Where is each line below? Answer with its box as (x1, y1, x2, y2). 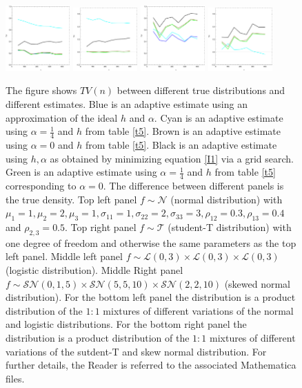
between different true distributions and (117, 83, 285, 98)
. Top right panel (65, 220, 137, 234)
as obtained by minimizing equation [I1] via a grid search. (50, 151, 294, 165)
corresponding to (6, 178, 77, 193)
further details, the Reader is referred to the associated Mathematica (6, 358, 296, 372)
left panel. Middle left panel (6, 249, 123, 264)
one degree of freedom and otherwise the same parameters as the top (6, 235, 296, 250)
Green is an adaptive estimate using (6, 165, 157, 179)
